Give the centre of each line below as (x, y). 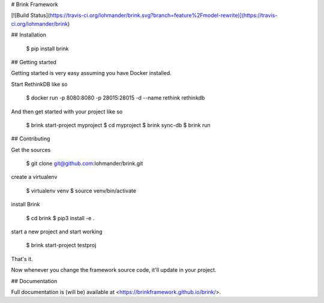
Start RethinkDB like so (39, 84)
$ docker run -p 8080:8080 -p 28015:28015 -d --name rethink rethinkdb (115, 98)
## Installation (28, 35)
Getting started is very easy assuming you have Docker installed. (91, 73)
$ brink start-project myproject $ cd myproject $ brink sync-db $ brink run (118, 125)
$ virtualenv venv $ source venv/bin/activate (81, 190)
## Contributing (31, 139)
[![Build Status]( (31, 16)
